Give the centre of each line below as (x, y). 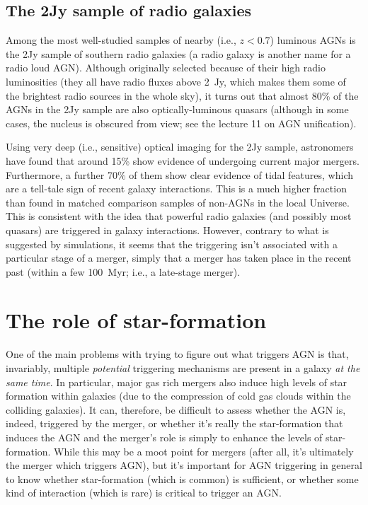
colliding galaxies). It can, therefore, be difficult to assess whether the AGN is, (176, 409)
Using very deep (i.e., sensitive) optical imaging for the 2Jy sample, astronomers (180, 147)
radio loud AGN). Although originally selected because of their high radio (166, 68)
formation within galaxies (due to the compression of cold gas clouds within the (178, 396)
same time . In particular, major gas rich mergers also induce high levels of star (177, 382)
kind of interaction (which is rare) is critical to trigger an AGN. (144, 493)
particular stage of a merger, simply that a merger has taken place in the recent (179, 258)
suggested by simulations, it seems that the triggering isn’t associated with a (172, 244)
